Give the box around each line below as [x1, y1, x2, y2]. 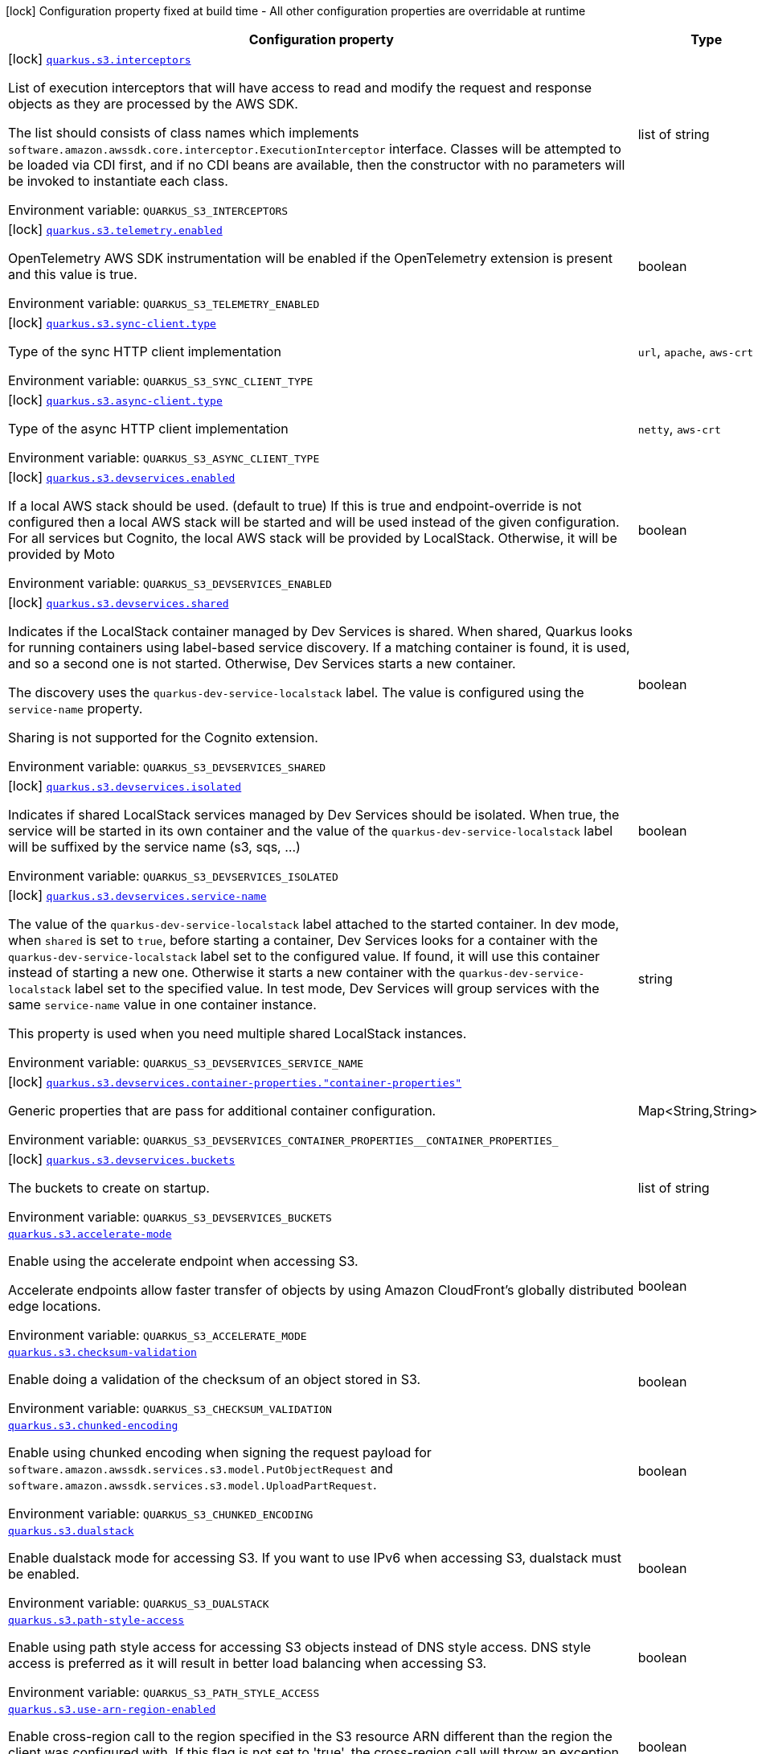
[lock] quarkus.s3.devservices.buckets [8, 1151, 236, 1167]
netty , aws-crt [637, 421, 721, 437]
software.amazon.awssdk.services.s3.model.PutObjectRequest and [8, 1460, 393, 1477]
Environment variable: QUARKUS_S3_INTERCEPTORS [8, 202, 289, 218]
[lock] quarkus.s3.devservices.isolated [8, 778, 242, 794]
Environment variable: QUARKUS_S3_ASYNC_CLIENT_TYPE [8, 450, 320, 466]
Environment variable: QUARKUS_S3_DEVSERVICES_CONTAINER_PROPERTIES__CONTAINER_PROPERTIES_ [8, 1132, 559, 1148]
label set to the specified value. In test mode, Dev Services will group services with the [74, 980, 600, 996]
